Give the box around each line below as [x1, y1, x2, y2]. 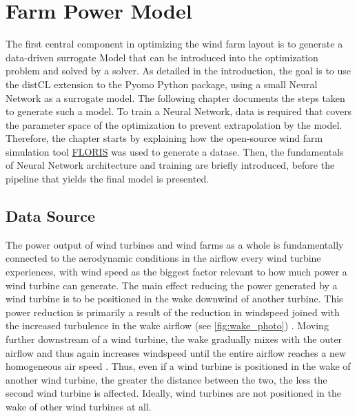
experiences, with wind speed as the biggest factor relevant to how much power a [6, 264, 347, 279]
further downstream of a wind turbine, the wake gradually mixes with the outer [6, 332, 343, 346]
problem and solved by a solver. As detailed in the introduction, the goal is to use [6, 63, 351, 78]
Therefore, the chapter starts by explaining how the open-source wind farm [6, 131, 323, 145]
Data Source [6, 205, 96, 227]
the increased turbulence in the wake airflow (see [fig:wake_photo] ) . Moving [6, 318, 329, 333]
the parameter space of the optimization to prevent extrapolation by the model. [6, 117, 343, 132]
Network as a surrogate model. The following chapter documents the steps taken [6, 90, 345, 105]
